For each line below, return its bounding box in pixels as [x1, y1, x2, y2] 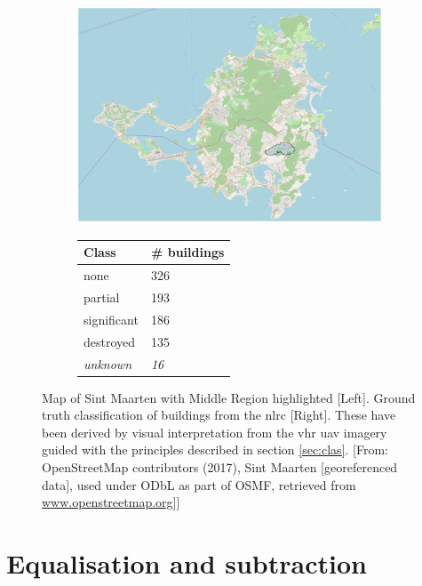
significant [84, 309, 139, 328]
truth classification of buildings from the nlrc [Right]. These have [42, 405, 396, 424]
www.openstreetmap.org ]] [42, 493, 180, 511]
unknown [84, 354, 132, 373]
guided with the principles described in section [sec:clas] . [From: [42, 440, 388, 459]
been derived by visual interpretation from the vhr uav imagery [42, 422, 387, 441]
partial [84, 288, 120, 306]
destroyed [84, 332, 136, 350]
